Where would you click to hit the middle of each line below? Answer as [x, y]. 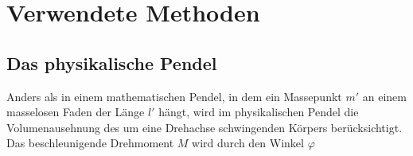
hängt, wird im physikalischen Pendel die [259, 112]
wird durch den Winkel [248, 143]
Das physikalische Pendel [112, 62]
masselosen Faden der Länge [76, 112]
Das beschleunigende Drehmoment [90, 143]
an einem [384, 96]
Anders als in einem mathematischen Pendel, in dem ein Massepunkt [174, 96]
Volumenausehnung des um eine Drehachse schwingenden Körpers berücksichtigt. [205, 127]
